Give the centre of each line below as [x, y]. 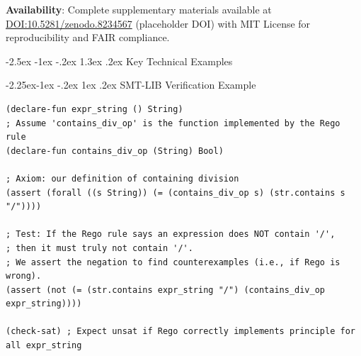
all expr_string [44, 346]
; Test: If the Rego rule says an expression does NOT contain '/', [171, 234]
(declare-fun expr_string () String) [94, 109]
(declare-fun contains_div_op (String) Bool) [115, 151]
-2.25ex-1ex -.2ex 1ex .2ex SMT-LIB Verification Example [131, 85]
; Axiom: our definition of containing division [122, 178]
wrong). [24, 276]
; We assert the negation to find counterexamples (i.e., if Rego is [173, 262]
